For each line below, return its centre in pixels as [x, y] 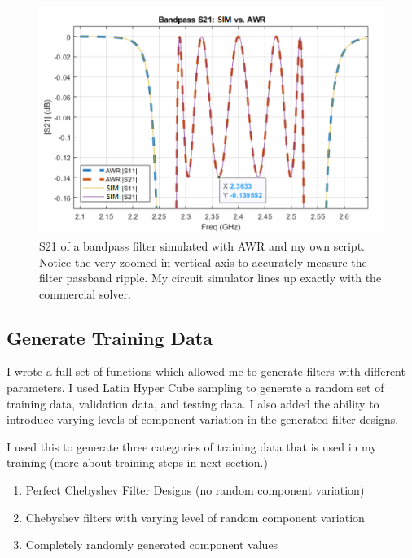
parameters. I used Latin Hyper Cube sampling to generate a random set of [195, 388]
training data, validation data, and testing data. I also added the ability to [193, 403]
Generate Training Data [110, 337]
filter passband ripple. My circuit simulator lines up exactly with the [210, 278]
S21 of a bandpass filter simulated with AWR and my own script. [202, 245]
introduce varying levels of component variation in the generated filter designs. [203, 419]
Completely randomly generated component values [152, 545]
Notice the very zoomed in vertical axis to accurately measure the [203, 262]
